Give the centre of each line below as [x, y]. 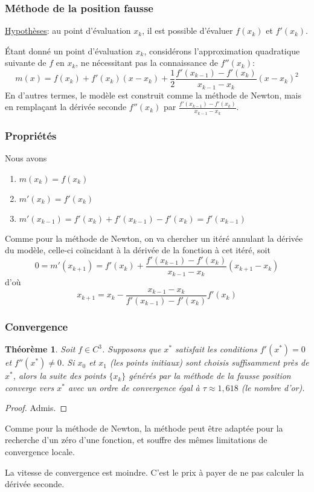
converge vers [30, 387]
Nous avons [26, 157]
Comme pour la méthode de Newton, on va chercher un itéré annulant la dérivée [154, 238]
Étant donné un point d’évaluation [69, 50]
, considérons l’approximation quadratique [222, 50]
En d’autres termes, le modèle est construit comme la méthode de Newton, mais [153, 95]
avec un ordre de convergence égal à [134, 387]
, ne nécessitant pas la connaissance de [147, 63]
